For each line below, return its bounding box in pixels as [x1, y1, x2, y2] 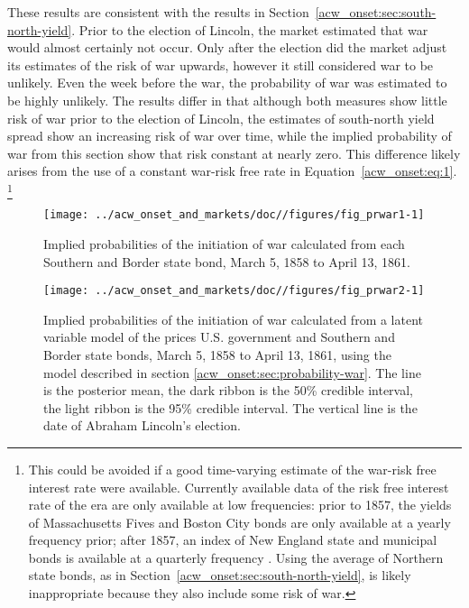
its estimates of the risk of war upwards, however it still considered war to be [7, 55, 434, 74]
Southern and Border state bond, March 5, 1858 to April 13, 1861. [43, 252, 410, 271]
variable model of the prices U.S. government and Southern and [43, 327, 395, 346]
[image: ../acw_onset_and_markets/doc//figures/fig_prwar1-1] [43, 208, 425, 222]
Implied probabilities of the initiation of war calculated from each [43, 234, 405, 253]
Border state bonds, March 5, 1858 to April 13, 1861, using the [43, 345, 391, 364]
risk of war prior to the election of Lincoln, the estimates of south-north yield [7, 108, 435, 127]
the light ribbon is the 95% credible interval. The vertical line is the [43, 398, 418, 417]
